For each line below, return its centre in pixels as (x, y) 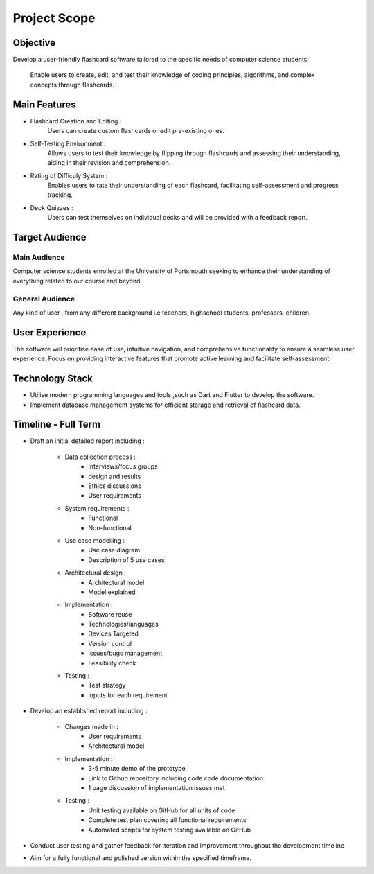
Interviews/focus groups (123, 466)
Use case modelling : (95, 540)
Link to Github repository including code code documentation (176, 778)
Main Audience (39, 258)
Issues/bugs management (125, 653)
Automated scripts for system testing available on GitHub (170, 830)
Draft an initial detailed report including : (87, 441)
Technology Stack (53, 379)
